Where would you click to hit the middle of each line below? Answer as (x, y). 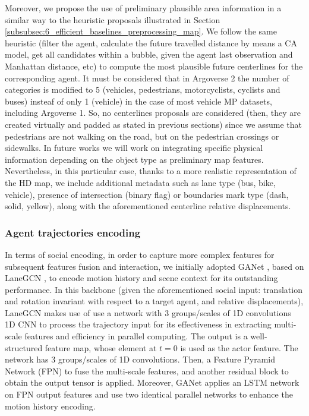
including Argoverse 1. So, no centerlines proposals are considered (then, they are (153, 113)
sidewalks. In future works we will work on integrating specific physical (134, 148)
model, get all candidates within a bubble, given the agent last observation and (149, 54)
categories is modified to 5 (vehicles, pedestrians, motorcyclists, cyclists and (143, 89)
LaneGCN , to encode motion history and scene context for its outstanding (141, 278)
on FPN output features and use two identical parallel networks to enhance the (149, 394)
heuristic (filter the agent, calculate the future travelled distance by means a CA (151, 42)
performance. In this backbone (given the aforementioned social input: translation (154, 289)
